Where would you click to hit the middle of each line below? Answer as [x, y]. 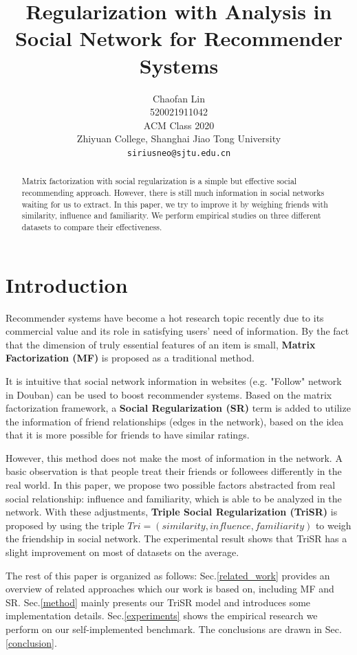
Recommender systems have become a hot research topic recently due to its [165, 317]
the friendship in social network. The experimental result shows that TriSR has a [176, 539]
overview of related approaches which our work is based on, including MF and [170, 589]
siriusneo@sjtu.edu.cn [179, 153]
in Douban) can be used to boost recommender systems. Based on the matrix [169, 394]
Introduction [67, 284]
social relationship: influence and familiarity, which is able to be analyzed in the [174, 498]
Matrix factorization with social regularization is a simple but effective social [159, 181]
